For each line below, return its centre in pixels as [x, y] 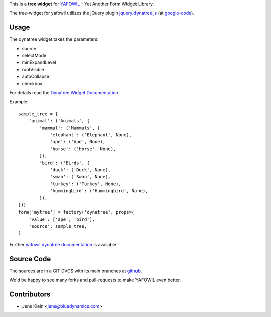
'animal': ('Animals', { [59, 121]
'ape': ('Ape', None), [78, 142]
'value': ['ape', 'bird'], [62, 219]
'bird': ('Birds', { [64, 163]
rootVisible [33, 69]
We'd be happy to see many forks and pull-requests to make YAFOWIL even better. [95, 280]
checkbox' [33, 83]
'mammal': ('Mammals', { [70, 128]
